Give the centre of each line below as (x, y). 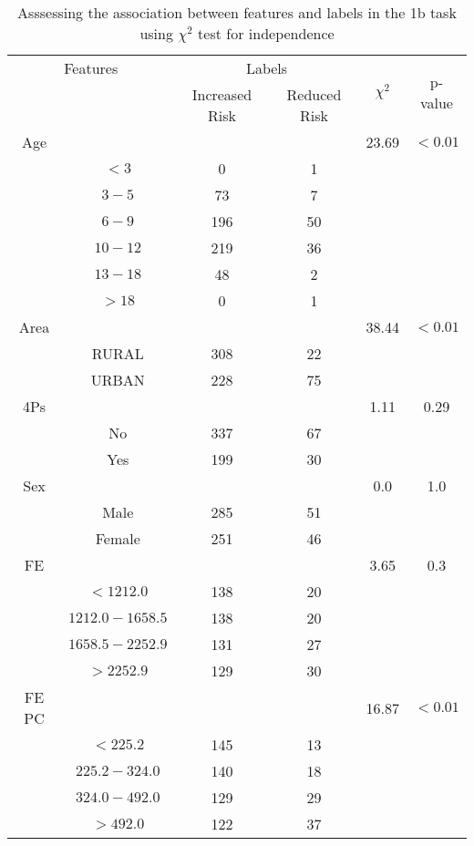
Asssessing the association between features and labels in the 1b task (237, 12)
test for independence (266, 33)
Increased (222, 94)
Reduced (314, 94)
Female (118, 538)
